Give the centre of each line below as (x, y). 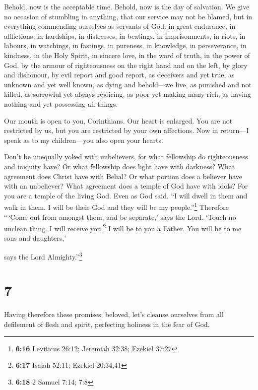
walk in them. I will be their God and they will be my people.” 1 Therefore (116, 206)
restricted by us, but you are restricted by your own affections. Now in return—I (127, 130)
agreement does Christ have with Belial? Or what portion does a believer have (123, 176)
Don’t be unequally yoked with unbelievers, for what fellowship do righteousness (126, 157)
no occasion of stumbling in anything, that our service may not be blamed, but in (128, 16)
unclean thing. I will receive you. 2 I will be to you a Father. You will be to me (123, 227)
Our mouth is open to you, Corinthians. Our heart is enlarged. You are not (118, 120)
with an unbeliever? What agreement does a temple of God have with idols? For (126, 186)
